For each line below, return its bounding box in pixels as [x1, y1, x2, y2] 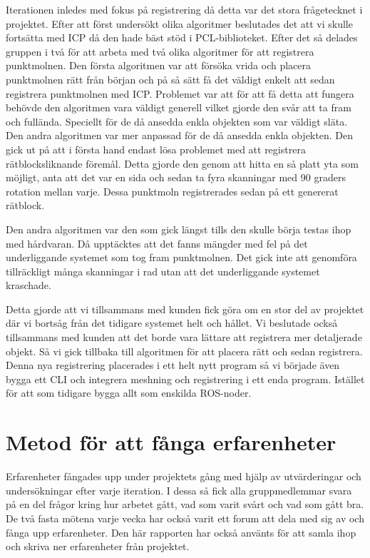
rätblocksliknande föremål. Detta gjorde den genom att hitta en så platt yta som [6, 156, 359, 171]
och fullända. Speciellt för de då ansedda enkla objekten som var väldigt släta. [6, 113, 348, 128]
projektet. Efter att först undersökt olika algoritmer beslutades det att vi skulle [6, 16, 353, 31]
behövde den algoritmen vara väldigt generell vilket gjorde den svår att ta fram [6, 100, 351, 115]
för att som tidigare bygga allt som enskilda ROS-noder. [6, 385, 252, 400]
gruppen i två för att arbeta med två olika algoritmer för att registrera [6, 44, 314, 59]
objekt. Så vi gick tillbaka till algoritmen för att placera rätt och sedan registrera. [6, 343, 363, 358]
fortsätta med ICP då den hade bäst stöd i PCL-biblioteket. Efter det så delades [6, 30, 358, 45]
